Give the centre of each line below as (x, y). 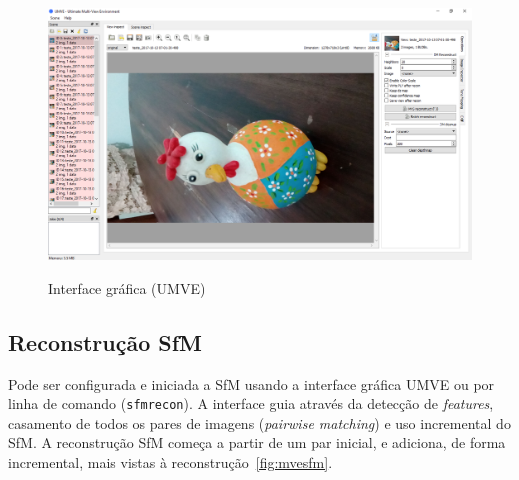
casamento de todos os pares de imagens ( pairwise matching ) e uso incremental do (259, 422)
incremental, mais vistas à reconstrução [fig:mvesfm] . (170, 461)
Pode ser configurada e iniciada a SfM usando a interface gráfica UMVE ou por (251, 383)
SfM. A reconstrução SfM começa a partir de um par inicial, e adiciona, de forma (257, 442)
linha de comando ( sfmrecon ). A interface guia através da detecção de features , (251, 403)
